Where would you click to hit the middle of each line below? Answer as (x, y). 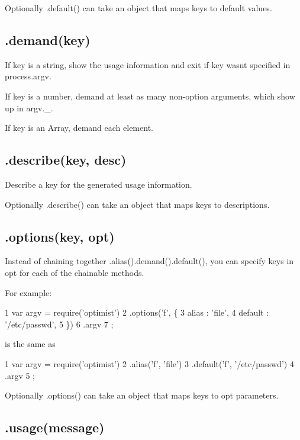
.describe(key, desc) (66, 160)
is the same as (30, 344)
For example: (28, 292)
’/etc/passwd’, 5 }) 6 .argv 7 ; (59, 324)
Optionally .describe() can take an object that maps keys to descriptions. (137, 204)
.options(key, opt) (60, 236)
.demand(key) (48, 39)
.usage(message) (55, 427)
